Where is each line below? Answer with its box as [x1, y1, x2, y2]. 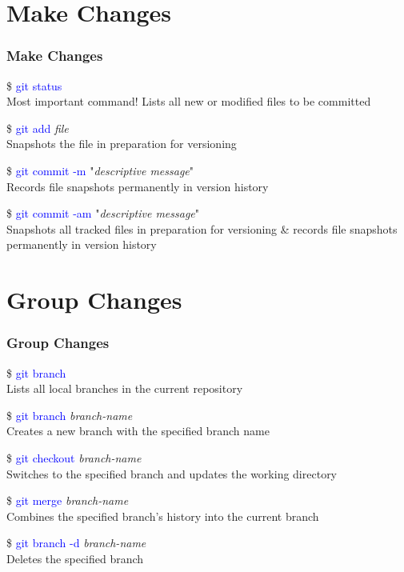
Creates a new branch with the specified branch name [6, 422, 270, 439]
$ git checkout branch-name [6, 449, 142, 466]
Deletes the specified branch [6, 550, 144, 566]
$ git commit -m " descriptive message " [6, 162, 194, 178]
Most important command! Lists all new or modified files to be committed [6, 93, 371, 110]
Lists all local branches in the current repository [6, 380, 243, 397]
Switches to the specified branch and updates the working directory [6, 465, 338, 482]
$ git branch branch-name [6, 406, 133, 423]
